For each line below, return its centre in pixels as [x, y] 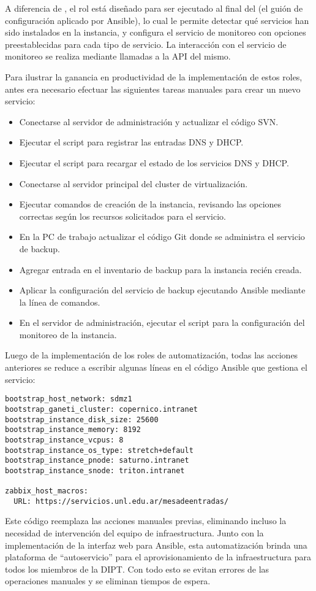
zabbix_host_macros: [47, 491]
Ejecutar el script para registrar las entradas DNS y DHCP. [131, 142]
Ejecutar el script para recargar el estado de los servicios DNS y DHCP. [154, 162]
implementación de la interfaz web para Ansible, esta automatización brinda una [156, 545]
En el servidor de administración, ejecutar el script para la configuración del [162, 323]
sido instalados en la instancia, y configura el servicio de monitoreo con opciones [156, 32]
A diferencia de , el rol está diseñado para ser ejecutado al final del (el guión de [154, 8]
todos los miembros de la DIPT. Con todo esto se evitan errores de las [137, 569]
